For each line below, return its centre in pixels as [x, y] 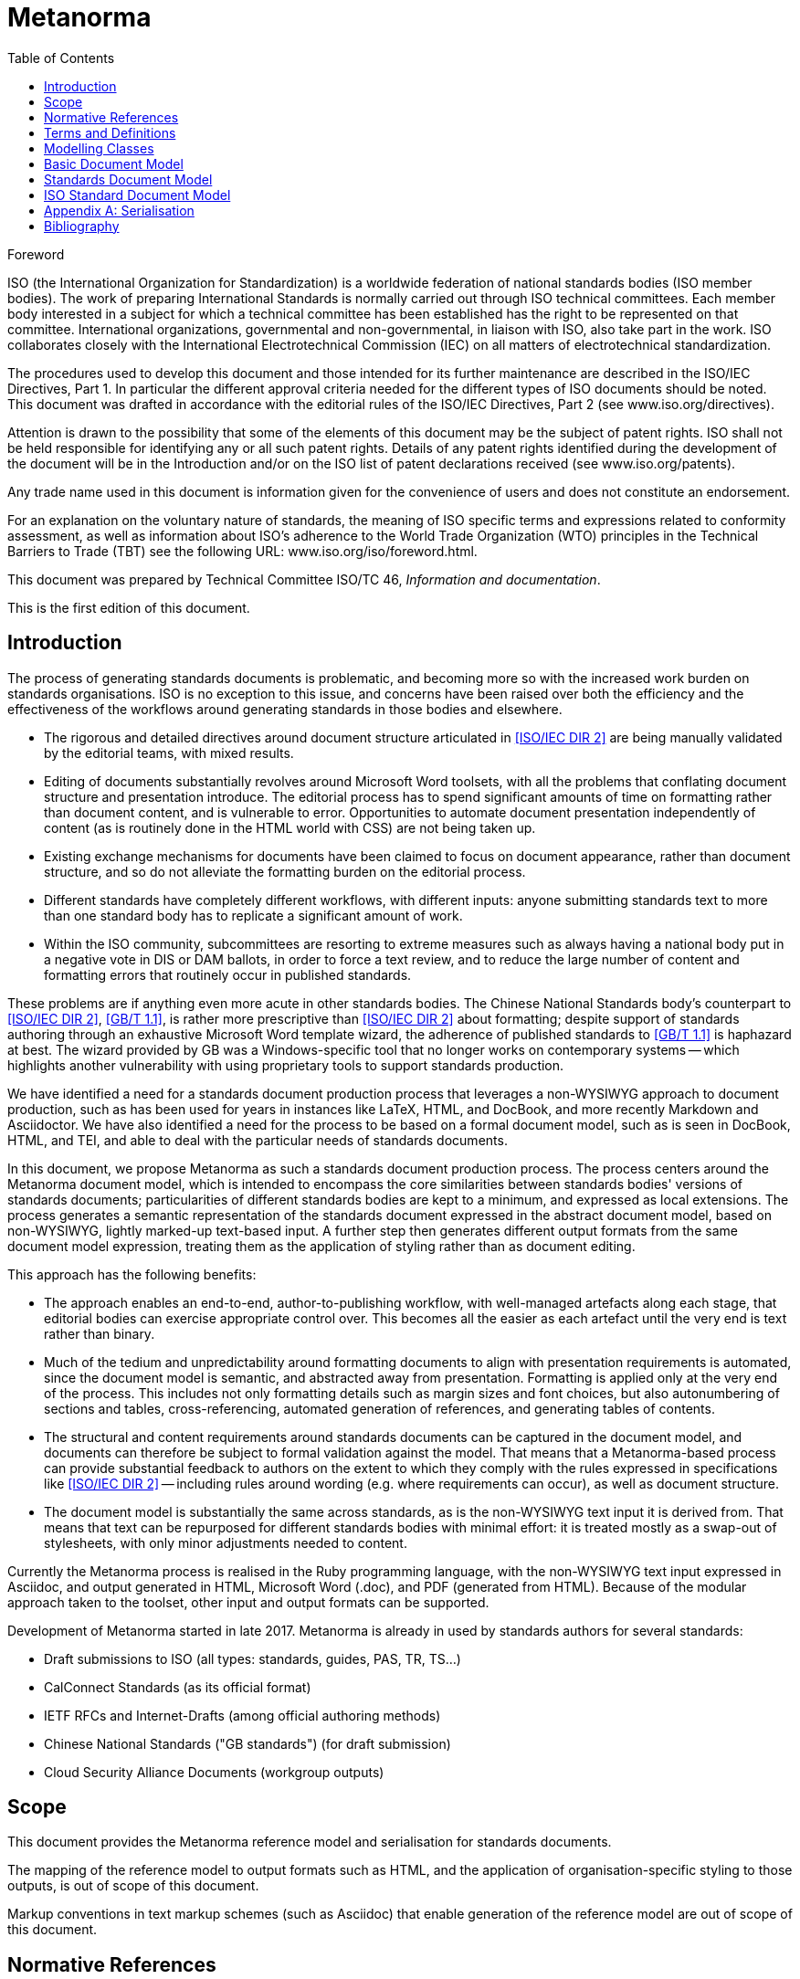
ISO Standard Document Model [137, 195]
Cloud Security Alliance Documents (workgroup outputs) [214, 1772]
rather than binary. [100, 1333]
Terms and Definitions [110, 132]
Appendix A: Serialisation [119, 210]
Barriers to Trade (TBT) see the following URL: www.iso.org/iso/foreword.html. [242, 551]
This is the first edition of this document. [129, 607]
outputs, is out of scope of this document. [133, 1886]
